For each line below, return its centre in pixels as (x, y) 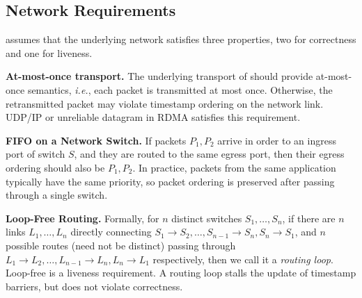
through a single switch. (57, 195)
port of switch (36, 154)
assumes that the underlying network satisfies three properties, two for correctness (181, 39)
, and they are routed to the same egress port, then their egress (209, 154)
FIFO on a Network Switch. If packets (96, 140)
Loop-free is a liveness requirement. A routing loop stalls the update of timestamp (181, 273)
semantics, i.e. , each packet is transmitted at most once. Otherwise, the (180, 89)
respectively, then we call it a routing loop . (243, 259)
